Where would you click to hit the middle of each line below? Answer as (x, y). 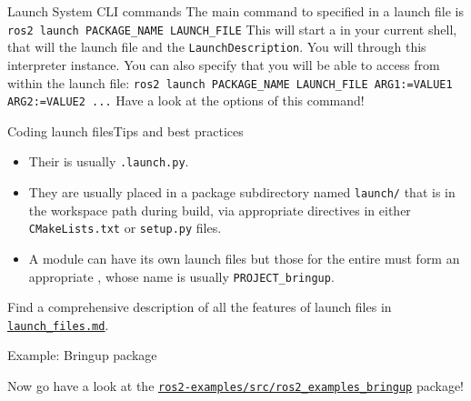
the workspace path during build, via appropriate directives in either (220, 210)
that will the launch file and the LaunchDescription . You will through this (217, 47)
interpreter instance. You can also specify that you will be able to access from (224, 64)
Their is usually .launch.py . (109, 161)
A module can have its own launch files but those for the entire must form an (244, 258)
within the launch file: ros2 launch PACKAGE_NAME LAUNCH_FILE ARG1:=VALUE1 (230, 82)
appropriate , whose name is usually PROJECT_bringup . (181, 276)
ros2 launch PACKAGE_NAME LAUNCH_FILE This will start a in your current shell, (232, 29)
